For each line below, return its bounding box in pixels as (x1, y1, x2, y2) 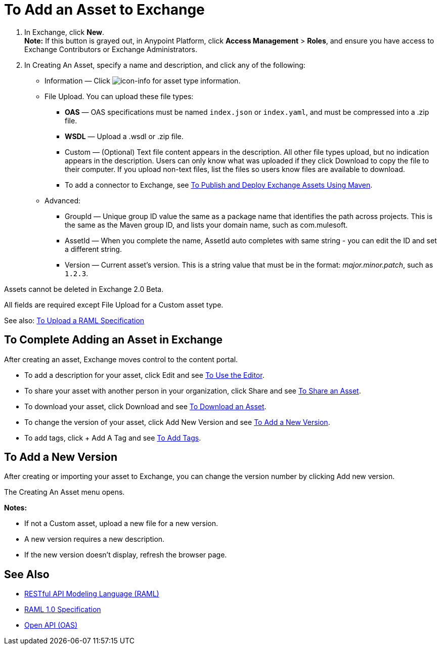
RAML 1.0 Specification (24, 605, 101, 614)
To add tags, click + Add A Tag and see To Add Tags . (24, 433, 201, 442)
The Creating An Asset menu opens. (4, 488, 125, 497)
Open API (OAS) (24, 621, 78, 630)
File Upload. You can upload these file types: (45, 92, 194, 101)
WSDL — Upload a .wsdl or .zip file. (65, 132, 184, 141)
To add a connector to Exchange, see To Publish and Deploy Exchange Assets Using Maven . (65, 180, 373, 189)
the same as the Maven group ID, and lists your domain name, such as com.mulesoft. (65, 220, 348, 229)
